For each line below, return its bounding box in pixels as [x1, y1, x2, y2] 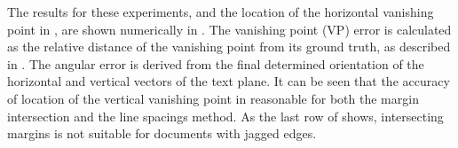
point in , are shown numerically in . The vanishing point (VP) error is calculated [7, 19, 452, 38]
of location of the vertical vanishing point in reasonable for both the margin [7, 89, 419, 107]
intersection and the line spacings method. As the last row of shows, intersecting [7, 106, 444, 125]
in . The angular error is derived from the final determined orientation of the [7, 54, 424, 73]
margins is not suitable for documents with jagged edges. [7, 124, 317, 143]
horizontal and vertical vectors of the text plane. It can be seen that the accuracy [7, 72, 450, 90]
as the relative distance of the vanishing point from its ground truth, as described [7, 37, 451, 56]
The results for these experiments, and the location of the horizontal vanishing [7, 3, 434, 20]
